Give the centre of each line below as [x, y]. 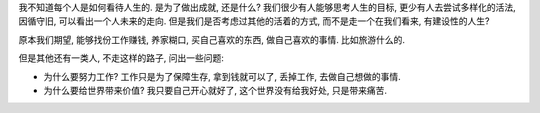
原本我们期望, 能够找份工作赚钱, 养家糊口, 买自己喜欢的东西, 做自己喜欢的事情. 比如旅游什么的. [211, 39]
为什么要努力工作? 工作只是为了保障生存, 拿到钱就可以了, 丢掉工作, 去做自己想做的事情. [222, 76]
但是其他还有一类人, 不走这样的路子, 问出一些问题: [121, 58]
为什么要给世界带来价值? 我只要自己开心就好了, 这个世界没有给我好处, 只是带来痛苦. [215, 90]
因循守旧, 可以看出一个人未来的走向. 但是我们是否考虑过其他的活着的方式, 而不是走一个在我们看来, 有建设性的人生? [254, 21]
